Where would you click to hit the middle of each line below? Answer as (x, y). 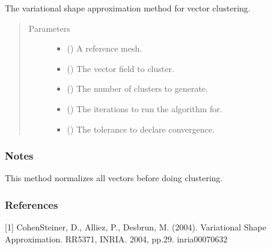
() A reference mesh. (105, 48)
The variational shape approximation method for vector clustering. (128, 8)
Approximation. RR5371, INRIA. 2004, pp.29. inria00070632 (116, 238)
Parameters (49, 28)
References (32, 204)
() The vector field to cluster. (120, 68)
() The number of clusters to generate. (137, 88)
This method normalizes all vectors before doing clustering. (114, 178)
